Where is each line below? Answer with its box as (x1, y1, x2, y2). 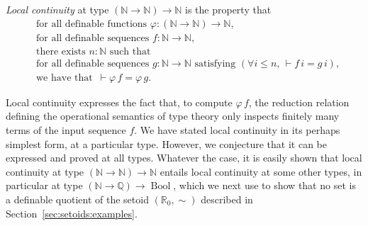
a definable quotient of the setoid (6, 191, 149, 206)
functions (107, 18, 147, 29)
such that (109, 46, 151, 57)
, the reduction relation (248, 94, 350, 109)
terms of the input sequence (6, 122, 126, 137)
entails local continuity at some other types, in (160, 164, 362, 179)
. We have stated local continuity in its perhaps (134, 122, 340, 137)
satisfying (194, 58, 236, 69)
